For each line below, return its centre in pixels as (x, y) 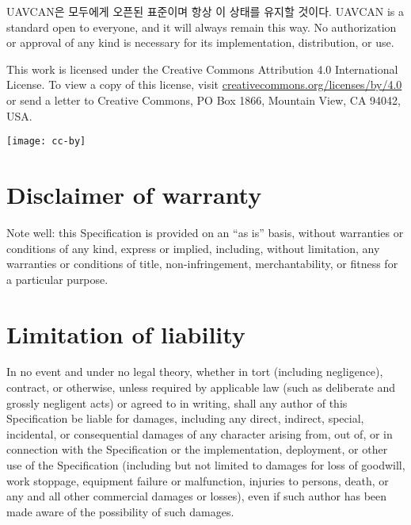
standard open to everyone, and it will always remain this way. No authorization (202, 27)
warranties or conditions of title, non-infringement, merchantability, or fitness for (202, 264)
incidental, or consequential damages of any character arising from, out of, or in (200, 433)
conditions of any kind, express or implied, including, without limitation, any (193, 248)
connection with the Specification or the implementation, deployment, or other (197, 449)
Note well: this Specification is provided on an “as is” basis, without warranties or (205, 232)
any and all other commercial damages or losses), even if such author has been (197, 496)
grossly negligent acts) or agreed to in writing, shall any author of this (177, 402)
